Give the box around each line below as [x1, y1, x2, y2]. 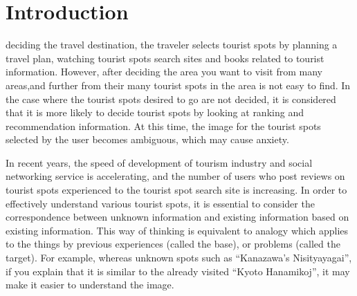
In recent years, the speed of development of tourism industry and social [6, 155, 313, 169]
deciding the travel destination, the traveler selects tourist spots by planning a [6, 37, 338, 52]
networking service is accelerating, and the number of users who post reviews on [6, 169, 345, 183]
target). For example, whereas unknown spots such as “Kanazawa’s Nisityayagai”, [6, 250, 352, 265]
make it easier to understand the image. [6, 277, 174, 292]
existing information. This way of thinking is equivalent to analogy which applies [6, 223, 349, 237]
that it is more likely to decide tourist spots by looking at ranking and [6, 105, 304, 120]
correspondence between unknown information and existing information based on [6, 210, 349, 224]
